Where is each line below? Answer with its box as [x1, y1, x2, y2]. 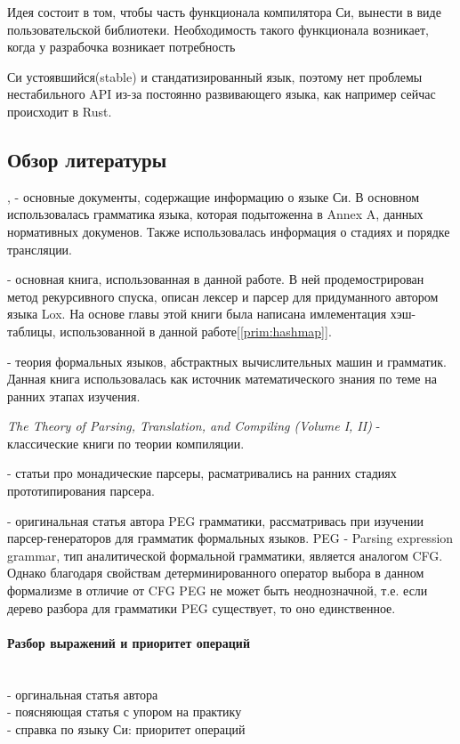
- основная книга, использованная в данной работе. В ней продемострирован [7, 270, 424, 288]
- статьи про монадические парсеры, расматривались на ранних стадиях [7, 464, 397, 482]
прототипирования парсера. [7, 481, 155, 500]
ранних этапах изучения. [7, 386, 141, 405]
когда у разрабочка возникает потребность [7, 37, 236, 56]
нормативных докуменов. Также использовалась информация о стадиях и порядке [7, 222, 450, 240]
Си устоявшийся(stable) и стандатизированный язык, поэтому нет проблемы [7, 67, 423, 85]
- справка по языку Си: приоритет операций [7, 719, 246, 738]
